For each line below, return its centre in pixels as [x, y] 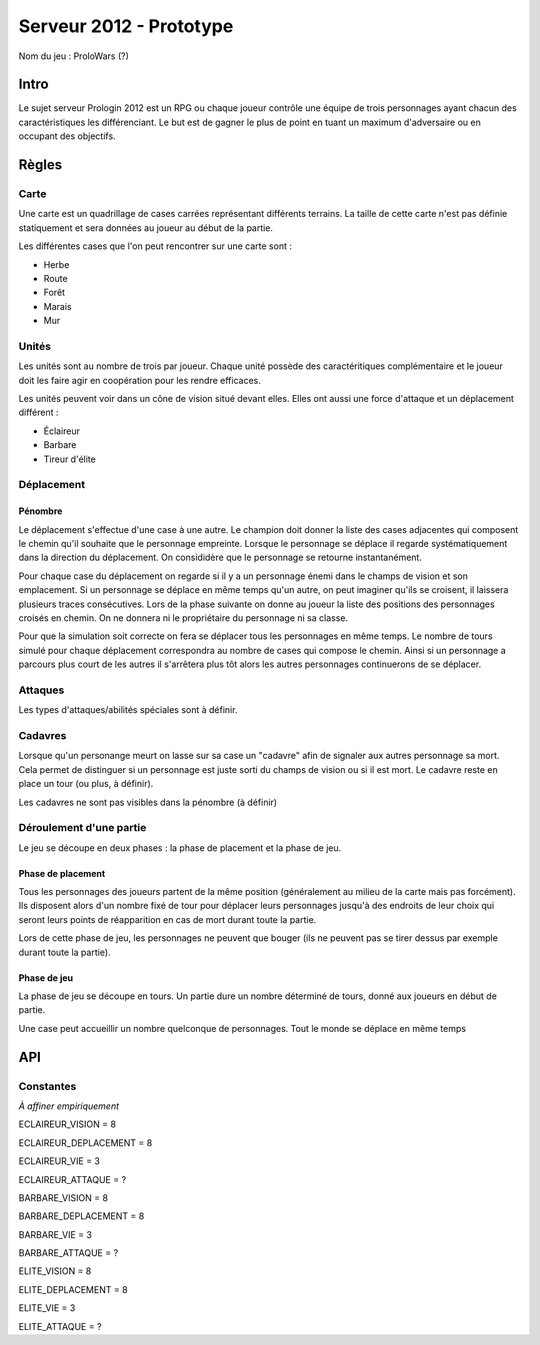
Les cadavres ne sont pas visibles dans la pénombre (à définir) [148, 802]
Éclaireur [61, 431]
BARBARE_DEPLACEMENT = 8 [81, 1216]
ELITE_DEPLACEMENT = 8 [73, 1289]
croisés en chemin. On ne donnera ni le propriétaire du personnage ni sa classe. [183, 617]
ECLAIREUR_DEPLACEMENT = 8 [85, 1142]
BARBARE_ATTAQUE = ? [68, 1253]
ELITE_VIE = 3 [47, 1308]
